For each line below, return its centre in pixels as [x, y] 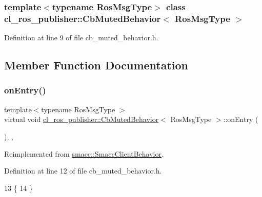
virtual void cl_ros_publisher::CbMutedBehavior [82, 119]
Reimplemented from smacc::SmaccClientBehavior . [84, 153]
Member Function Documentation [96, 65]
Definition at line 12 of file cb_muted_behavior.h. [83, 171]
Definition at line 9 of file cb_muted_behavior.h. [81, 38]
